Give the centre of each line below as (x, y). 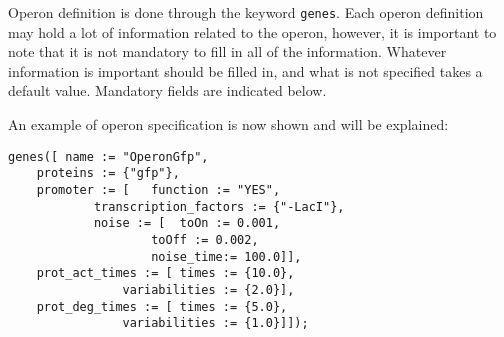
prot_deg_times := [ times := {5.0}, (162, 306)
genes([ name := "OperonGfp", (108, 156)
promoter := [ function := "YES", (158, 189)
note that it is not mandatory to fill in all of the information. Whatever (227, 51)
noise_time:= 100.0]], (226, 256)
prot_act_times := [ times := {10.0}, (165, 273)
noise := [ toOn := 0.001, (187, 223)
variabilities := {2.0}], (208, 289)
